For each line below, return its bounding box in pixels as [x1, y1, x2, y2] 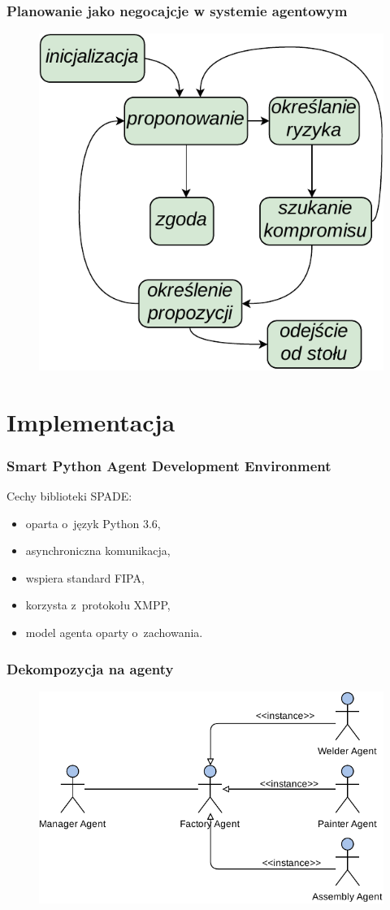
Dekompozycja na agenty [6, 658, 174, 678]
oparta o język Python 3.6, [25, 514, 161, 531]
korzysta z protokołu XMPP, [25, 596, 171, 613]
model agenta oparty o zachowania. [25, 624, 203, 641]
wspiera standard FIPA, [25, 569, 145, 586]
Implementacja [6, 405, 175, 438]
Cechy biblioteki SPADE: [6, 487, 132, 505]
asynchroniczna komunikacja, [25, 542, 171, 559]
